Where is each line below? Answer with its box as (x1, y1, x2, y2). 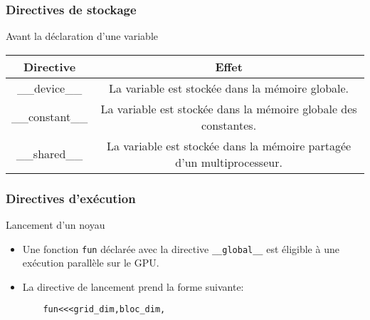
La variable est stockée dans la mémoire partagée (106, 137, 351, 154)
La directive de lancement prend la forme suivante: (22, 279, 244, 294)
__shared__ (16, 145, 83, 162)
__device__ (17, 79, 83, 96)
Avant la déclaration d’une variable (6, 29, 158, 43)
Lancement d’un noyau (6, 217, 105, 232)
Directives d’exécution (6, 189, 136, 207)
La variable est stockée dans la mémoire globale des (100, 100, 357, 117)
